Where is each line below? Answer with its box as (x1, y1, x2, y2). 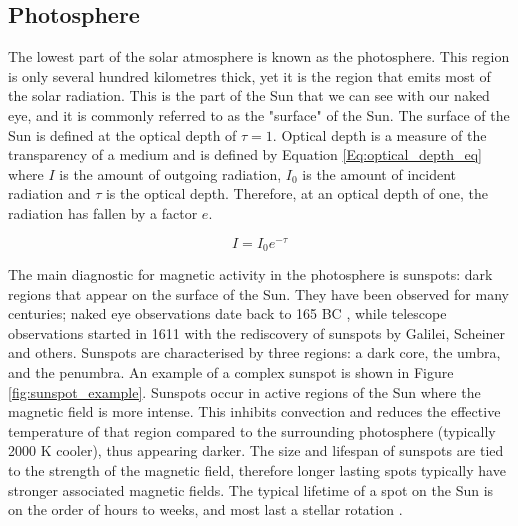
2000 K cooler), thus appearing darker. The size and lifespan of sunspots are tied (8, 440, 504, 461)
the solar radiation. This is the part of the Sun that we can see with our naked (8, 85, 490, 106)
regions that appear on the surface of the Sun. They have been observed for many (8, 283, 509, 304)
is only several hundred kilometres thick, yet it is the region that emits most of (8, 65, 491, 86)
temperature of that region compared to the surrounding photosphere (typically (8, 420, 496, 441)
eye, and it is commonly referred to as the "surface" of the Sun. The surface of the (8, 104, 510, 125)
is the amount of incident (302, 163, 457, 184)
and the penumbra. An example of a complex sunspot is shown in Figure (8, 362, 454, 383)
